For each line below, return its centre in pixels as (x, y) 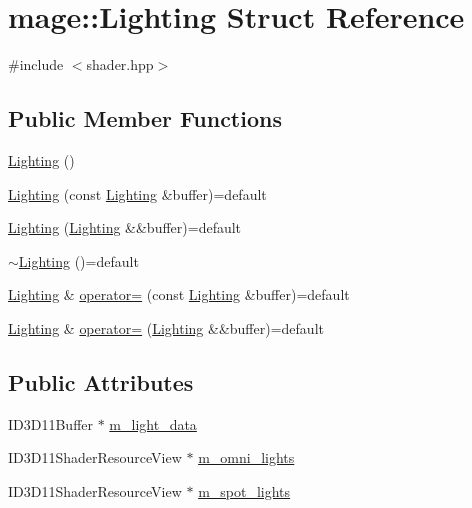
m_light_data (153, 423)
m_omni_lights (246, 457)
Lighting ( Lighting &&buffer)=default (125, 227)
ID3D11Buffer (51, 423)
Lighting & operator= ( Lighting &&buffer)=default (166, 327)
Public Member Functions (145, 118)
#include (36, 64)
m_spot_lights (244, 490)
